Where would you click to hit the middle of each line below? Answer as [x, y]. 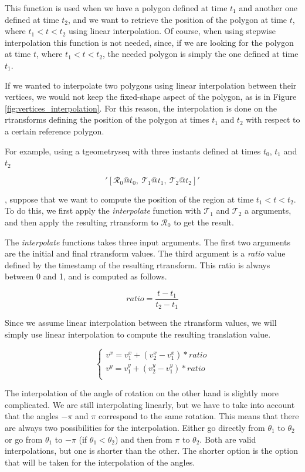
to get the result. [204, 222]
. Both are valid [228, 439]
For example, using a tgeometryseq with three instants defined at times [133, 151]
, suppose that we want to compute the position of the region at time [129, 199]
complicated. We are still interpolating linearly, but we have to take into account [150, 404]
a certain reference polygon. [55, 131]
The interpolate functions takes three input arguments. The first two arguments [148, 242]
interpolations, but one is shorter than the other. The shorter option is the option [151, 451]
